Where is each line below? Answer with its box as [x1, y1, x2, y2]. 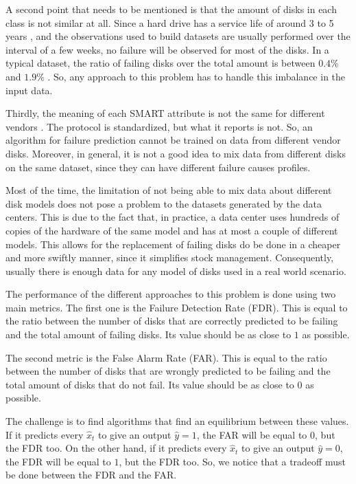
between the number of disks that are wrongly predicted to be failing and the [5, 364, 331, 378]
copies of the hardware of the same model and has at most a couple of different [5, 223, 338, 237]
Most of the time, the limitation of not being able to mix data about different [5, 183, 332, 197]
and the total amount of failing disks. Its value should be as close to [5, 327, 292, 342]
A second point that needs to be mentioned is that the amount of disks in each [5, 2, 337, 16]
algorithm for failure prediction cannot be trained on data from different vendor [5, 133, 341, 147]
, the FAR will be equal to [196, 427, 307, 441]
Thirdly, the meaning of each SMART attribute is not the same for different [5, 106, 325, 120]
